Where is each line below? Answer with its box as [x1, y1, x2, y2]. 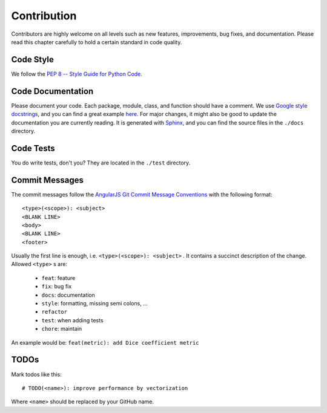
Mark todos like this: [11, 371, 62, 378]
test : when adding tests [41, 316, 104, 324]
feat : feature [41, 274, 76, 281]
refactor [41, 308, 68, 316]
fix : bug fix [41, 283, 72, 290]
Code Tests [11, 143, 56, 154]
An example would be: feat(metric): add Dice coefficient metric [11, 339, 199, 346]
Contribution [11, 9, 77, 22]
